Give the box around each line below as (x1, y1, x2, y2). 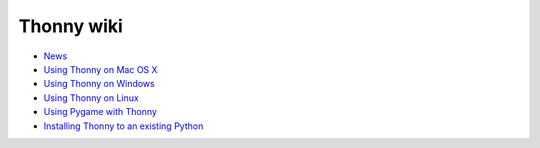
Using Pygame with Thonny (43, 106, 157, 118)
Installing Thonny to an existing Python (43, 120, 204, 132)
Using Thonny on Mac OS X (43, 63, 159, 75)
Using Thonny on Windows (43, 78, 155, 90)
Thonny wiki (18, 15, 124, 37)
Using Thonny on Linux (43, 91, 139, 104)
